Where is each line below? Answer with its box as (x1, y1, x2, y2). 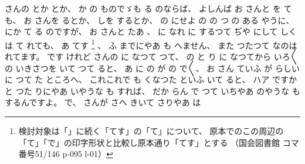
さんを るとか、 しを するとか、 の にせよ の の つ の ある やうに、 (34, 13, 294, 26)
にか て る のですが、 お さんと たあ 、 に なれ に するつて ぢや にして (5, 25, 278, 37)
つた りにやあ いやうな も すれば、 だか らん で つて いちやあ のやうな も (15, 84, 300, 97)
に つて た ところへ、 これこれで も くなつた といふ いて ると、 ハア (5, 73, 270, 86)
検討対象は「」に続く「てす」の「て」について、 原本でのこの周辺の (18, 125, 284, 136)
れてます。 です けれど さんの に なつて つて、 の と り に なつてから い (5, 50, 282, 63)
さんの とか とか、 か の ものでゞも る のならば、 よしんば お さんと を (5, 2, 282, 14)
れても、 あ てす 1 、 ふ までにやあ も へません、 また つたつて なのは (26, 37, 297, 51)
